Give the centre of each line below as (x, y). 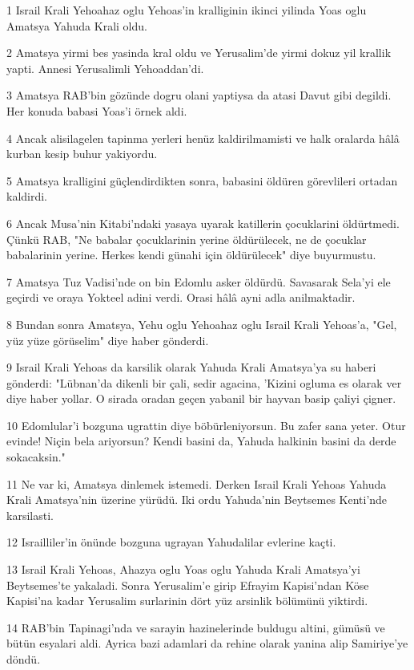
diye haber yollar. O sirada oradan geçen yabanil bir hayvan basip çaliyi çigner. (201, 398)
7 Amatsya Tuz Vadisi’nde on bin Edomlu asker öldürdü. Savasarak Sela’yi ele (199, 281)
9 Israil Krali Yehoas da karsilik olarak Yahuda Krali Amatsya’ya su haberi (191, 367)
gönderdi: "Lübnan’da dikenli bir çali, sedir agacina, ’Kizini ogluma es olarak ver (204, 382)
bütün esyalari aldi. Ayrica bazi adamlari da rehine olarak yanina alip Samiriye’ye (207, 643)
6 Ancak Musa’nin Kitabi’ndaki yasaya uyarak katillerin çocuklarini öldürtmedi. (203, 223)
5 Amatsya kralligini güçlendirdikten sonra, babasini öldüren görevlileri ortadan (202, 180)
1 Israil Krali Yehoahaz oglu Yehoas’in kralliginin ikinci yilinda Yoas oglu (187, 10)
